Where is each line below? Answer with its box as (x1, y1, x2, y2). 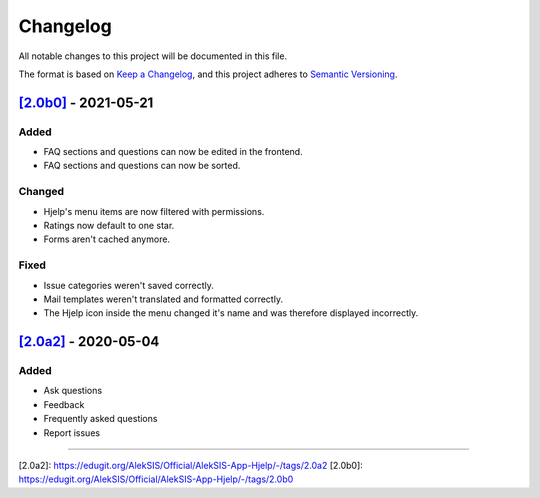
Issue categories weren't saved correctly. (43, 279, 215, 291)
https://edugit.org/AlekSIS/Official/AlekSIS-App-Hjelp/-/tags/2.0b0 (18, 473, 294, 485)
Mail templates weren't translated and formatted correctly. (43, 293, 284, 305)
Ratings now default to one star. (43, 220, 175, 232)
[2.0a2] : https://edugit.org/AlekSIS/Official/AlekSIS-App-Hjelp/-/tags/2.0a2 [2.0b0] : (18, 460, 364, 472)
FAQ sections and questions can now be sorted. (43, 160, 241, 172)
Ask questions (43, 385, 103, 397)
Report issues (43, 426, 100, 439)
